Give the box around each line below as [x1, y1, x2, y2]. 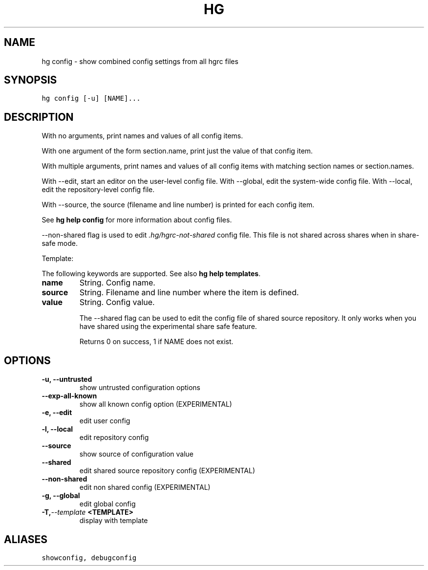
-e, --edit [42, 408, 72, 417]
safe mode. [42, 239, 78, 248]
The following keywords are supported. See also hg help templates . [42, 269, 261, 278]
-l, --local [42, 425, 73, 434]
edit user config [79, 417, 130, 425]
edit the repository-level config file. [42, 185, 155, 194]
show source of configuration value [79, 450, 194, 459]
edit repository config [79, 433, 149, 442]
